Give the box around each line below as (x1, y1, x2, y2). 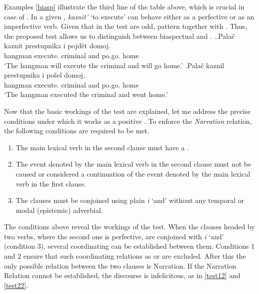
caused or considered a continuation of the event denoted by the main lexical (15, 168, 251, 179)
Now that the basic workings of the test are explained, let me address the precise (4, 105, 251, 116)
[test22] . (4, 280, 28, 290)
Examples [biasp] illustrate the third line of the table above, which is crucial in (4, 1, 245, 11)
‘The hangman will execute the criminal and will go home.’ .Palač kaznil (4, 60, 225, 70)
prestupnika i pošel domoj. (4, 70, 85, 80)
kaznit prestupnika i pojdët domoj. (4, 40, 111, 51)
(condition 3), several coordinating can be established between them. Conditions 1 (4, 241, 255, 251)
